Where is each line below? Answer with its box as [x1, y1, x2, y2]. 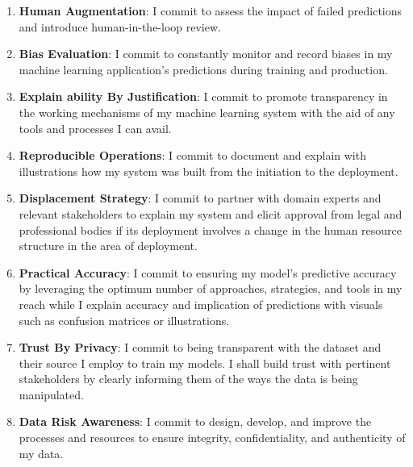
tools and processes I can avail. [19, 119, 172, 136]
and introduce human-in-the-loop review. [19, 18, 221, 35]
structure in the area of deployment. [19, 237, 198, 254]
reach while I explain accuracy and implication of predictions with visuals [19, 295, 383, 312]
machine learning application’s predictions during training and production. [19, 60, 388, 77]
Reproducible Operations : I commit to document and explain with [19, 147, 366, 164]
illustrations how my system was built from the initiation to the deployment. [19, 162, 398, 179]
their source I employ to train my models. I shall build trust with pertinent [19, 354, 391, 371]
